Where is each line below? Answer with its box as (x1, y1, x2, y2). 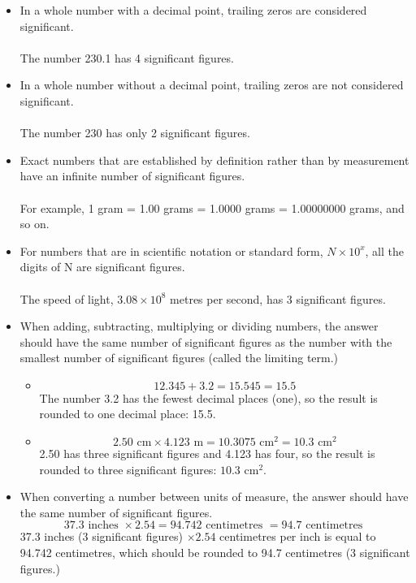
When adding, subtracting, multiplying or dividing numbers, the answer (19, 317, 379, 335)
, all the (365, 242, 404, 259)
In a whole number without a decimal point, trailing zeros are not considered (19, 76, 404, 93)
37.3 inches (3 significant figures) (19, 528, 183, 545)
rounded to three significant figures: (39, 460, 217, 477)
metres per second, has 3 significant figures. (170, 290, 386, 307)
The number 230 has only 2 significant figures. (19, 124, 250, 141)
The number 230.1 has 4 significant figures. (19, 49, 234, 66)
